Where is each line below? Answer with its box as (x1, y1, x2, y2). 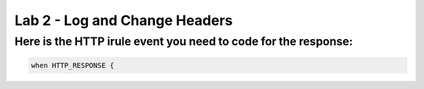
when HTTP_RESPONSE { (31, 61, 115, 69)
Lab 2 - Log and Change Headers (14, 12, 233, 29)
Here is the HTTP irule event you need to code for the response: (14, 34, 353, 48)
